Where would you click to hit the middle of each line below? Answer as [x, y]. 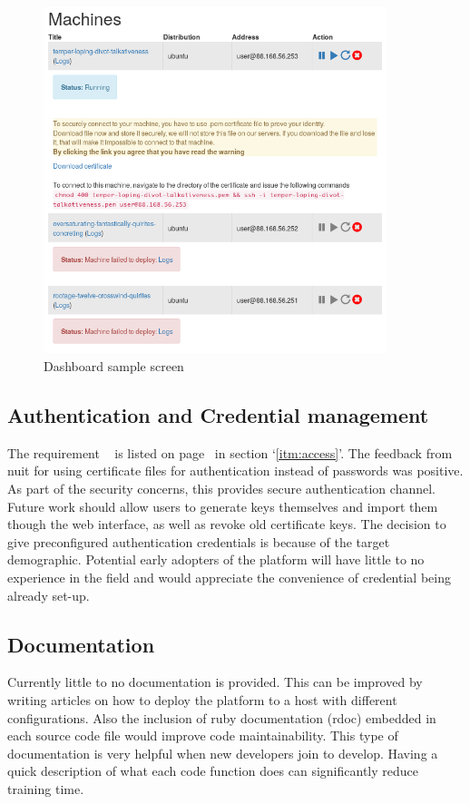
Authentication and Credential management [218, 415]
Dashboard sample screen [114, 366]
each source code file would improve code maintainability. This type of [203, 735]
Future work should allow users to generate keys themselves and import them [223, 506]
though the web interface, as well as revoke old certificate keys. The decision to [227, 524]
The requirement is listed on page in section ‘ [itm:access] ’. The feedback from [230, 452]
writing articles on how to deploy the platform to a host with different [202, 699]
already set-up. [49, 595]
